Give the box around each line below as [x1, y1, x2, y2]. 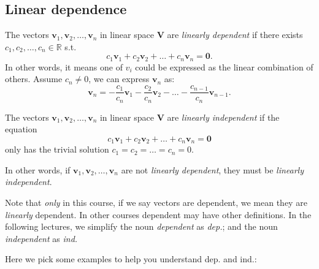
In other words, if [5, 163, 71, 176]
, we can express [88, 72, 150, 85]
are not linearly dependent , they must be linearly [121, 163, 304, 176]
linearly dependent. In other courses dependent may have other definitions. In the [5, 208, 312, 221]
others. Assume [5, 72, 63, 85]
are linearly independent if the [167, 110, 280, 123]
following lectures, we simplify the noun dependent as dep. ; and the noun [5, 220, 278, 233]
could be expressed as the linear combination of [135, 60, 313, 73]
